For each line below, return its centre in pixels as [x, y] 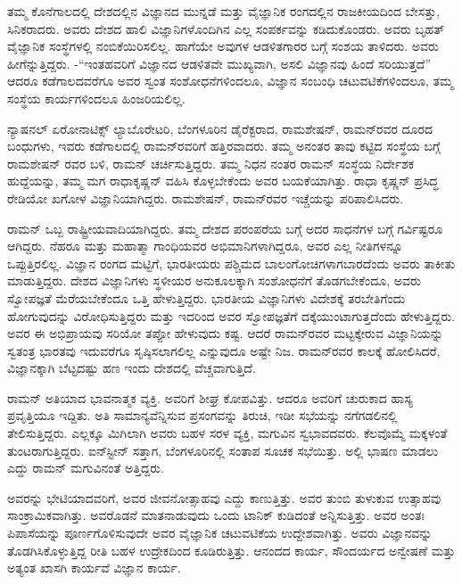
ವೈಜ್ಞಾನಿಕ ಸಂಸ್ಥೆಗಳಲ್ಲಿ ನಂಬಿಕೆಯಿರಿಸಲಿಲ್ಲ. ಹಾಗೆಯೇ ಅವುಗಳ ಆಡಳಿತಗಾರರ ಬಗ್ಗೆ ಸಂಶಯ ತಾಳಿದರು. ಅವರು [223, 46]
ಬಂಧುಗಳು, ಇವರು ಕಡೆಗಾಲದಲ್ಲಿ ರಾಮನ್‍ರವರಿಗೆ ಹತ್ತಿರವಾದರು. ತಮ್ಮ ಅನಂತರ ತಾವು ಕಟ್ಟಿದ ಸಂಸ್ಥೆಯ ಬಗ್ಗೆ [224, 146]
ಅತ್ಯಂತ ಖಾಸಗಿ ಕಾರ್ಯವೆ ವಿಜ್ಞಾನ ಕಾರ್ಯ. [94, 568]
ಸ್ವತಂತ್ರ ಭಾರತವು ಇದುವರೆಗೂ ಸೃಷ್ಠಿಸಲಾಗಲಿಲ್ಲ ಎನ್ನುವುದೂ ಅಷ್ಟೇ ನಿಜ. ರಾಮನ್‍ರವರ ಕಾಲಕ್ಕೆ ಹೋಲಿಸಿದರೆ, [224, 350]
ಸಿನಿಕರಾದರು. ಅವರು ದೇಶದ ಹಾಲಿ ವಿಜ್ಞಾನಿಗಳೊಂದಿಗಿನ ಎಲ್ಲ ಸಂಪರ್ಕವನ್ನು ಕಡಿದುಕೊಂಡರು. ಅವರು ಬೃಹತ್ [226, 28]
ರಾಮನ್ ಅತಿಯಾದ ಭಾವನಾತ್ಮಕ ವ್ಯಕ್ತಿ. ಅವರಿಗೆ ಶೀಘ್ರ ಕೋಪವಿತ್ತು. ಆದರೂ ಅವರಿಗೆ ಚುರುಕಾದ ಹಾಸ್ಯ [210, 397]
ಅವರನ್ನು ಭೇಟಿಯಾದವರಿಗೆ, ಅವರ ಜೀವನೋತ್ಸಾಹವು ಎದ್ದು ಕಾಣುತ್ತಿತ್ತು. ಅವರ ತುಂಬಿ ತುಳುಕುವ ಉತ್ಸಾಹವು [224, 497]
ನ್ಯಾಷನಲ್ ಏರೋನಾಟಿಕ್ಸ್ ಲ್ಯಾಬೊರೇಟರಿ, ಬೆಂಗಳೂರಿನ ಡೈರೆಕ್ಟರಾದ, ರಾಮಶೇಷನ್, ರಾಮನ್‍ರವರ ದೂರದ [220, 128]
